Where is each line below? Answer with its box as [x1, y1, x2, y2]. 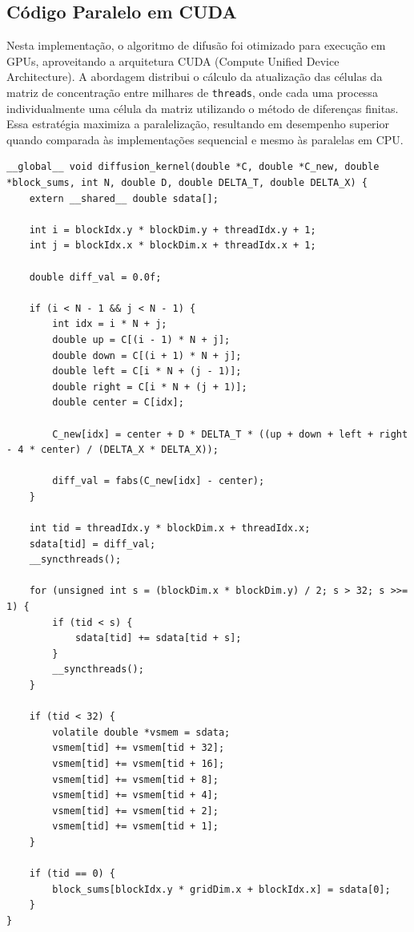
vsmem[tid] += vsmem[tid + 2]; [52, 805, 219, 817]
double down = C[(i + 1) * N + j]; [52, 349, 242, 361]
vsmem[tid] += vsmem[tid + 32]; [52, 742, 225, 754]
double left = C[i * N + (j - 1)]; [52, 365, 242, 377]
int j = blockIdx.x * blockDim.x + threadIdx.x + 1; [29, 240, 316, 252]
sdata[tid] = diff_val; [29, 538, 156, 550]
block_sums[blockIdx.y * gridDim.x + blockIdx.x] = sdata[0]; [52, 883, 391, 895]
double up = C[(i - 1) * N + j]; [52, 333, 231, 345]
